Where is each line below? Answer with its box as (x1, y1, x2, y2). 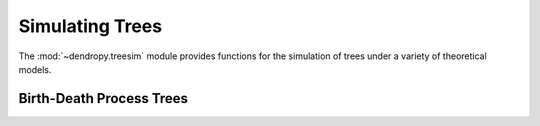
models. (18, 63, 52, 75)
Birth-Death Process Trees (18, 90, 189, 107)
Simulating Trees (18, 15, 163, 37)
